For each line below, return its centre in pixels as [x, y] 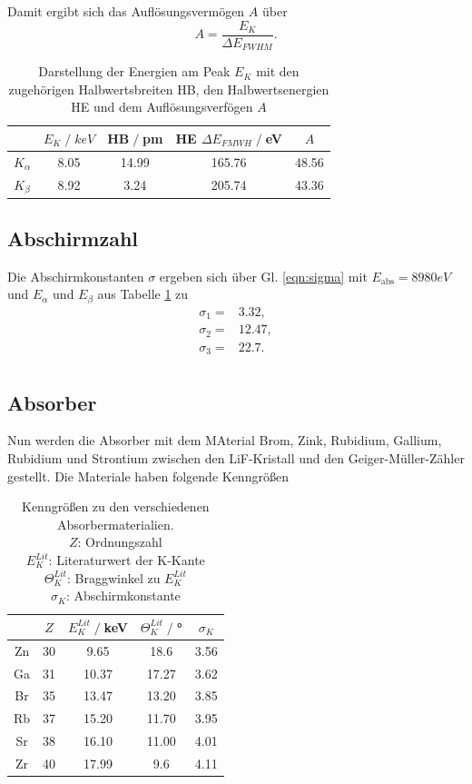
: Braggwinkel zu [113, 577]
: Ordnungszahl [120, 542]
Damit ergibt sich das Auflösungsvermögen [126, 11]
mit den [278, 71]
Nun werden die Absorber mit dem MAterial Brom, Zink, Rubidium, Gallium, [225, 440]
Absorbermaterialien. [116, 524]
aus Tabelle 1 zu [143, 294]
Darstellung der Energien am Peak [134, 71]
